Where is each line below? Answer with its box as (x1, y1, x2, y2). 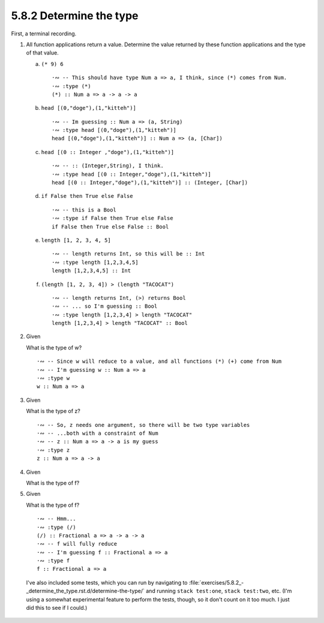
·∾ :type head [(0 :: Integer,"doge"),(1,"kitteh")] (52, 171, 211, 177)
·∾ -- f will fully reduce (37, 540, 118, 547)
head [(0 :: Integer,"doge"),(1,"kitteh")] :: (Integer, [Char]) (52, 179, 248, 186)
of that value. (26, 49, 59, 56)
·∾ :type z (37, 447, 70, 453)
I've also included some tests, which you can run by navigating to (26, 579, 188, 586)
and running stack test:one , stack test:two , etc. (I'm (146, 588, 292, 595)
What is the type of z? (26, 408, 80, 415)
